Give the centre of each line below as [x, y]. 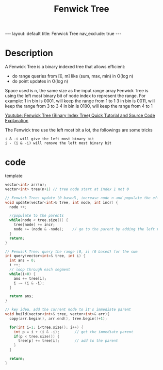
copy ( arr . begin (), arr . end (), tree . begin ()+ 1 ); [58, 319]
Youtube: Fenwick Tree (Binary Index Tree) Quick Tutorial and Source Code [80, 115]
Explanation [17, 121]
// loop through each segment [40, 270]
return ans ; [22, 296]
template [14, 176]
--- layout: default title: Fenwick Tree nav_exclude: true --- [63, 34]
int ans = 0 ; [23, 260]
